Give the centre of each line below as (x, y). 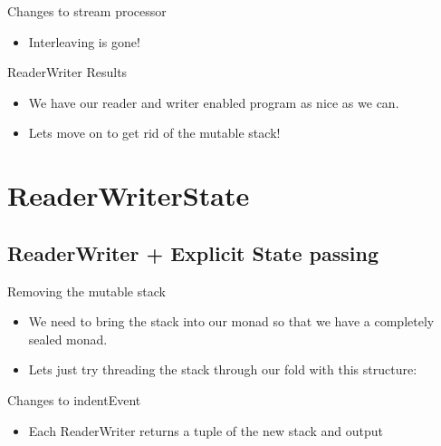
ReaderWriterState (129, 195)
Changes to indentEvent (74, 399)
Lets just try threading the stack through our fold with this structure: (223, 369)
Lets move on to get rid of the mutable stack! (154, 133)
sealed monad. (68, 339)
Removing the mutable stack (86, 291)
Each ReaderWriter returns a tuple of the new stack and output (206, 430)
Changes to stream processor (87, 11)
